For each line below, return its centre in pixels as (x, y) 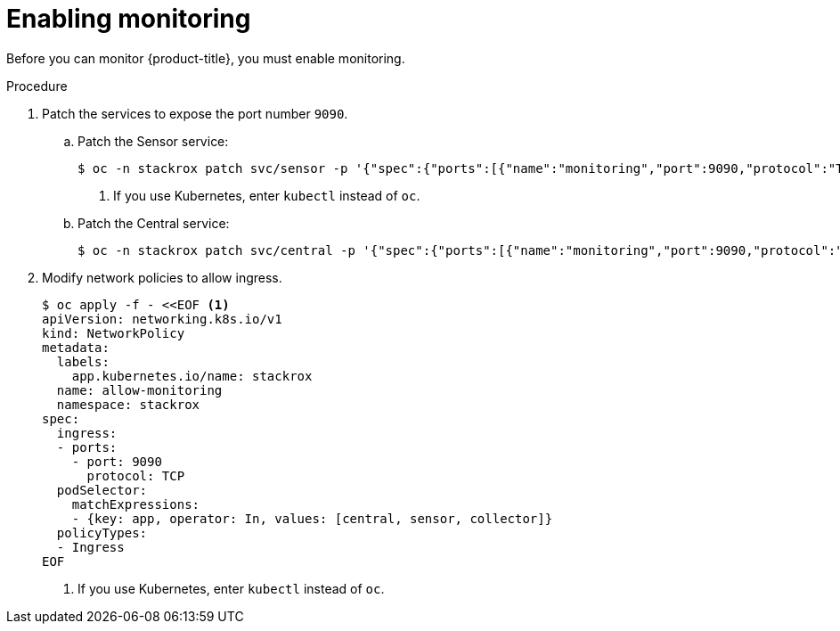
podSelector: (102, 490)
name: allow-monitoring (139, 390)
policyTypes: (102, 533)
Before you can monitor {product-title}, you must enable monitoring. (206, 58)
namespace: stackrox (128, 404)
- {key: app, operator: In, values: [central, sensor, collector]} (312, 518)
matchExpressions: (136, 504)
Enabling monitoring (129, 19)
